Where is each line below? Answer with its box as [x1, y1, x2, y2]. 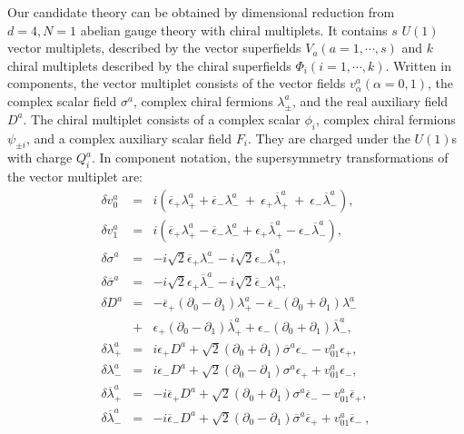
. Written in [385, 55, 451, 74]
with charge [7, 148, 73, 167]
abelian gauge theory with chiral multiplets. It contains [80, 20, 388, 39]
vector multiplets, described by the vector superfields [7, 38, 301, 57]
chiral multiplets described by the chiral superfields [7, 55, 291, 74]
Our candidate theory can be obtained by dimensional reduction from [7, 3, 395, 21]
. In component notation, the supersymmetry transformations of [91, 148, 449, 167]
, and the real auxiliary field [291, 91, 449, 110]
